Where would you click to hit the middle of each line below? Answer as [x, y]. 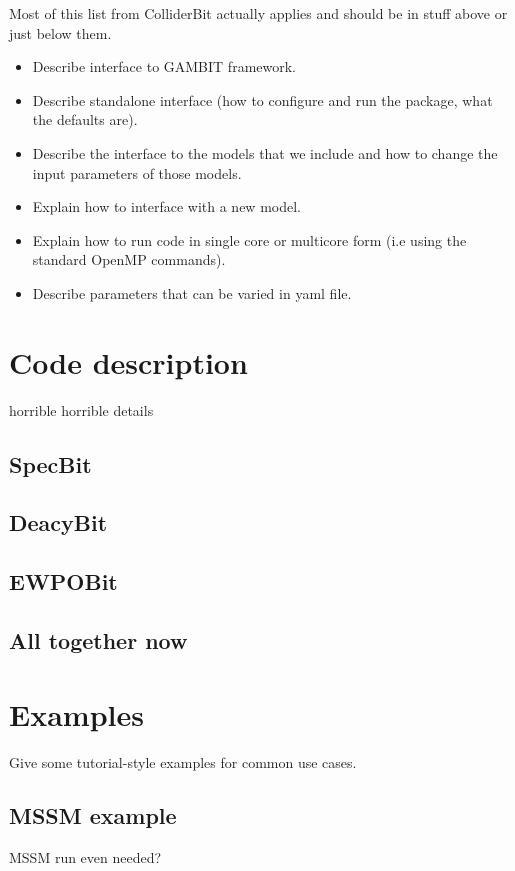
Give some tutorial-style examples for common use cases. [183, 761]
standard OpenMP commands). [129, 259]
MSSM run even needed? [85, 857]
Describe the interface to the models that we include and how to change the [265, 152]
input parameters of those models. [137, 172]
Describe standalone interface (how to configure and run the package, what [262, 99]
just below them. [60, 32]
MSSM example [93, 815]
